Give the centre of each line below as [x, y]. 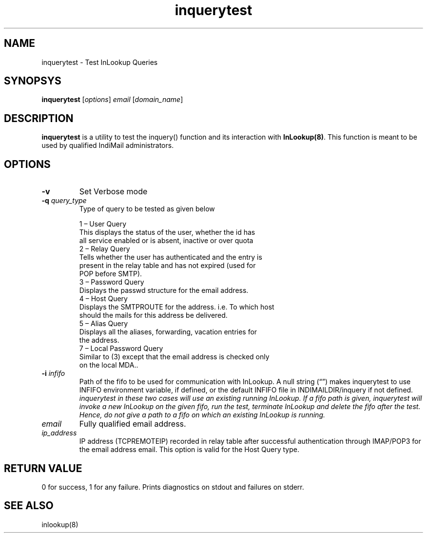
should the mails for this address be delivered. [153, 315]
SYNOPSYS [33, 81]
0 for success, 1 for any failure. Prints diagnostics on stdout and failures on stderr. [173, 487]
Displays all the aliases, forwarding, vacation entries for [168, 332]
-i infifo [53, 373]
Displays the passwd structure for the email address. [164, 290]
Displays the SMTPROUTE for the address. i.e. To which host [177, 307]
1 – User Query [103, 224]
